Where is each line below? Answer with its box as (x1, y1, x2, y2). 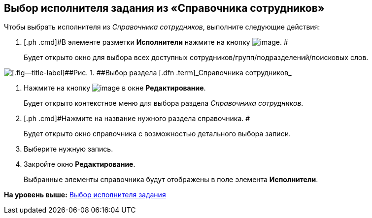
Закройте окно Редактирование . (24, 160, 135, 169)
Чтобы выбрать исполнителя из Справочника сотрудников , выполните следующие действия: (4, 23, 320, 31)
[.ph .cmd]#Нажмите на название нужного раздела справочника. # (24, 114, 250, 123)
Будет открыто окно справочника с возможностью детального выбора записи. (24, 129, 291, 138)
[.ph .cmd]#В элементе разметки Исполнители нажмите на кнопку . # (24, 38, 288, 47)
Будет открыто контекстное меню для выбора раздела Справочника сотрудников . (24, 99, 304, 108)
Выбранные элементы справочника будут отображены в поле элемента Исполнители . (24, 175, 318, 184)
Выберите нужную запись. (24, 145, 113, 154)
